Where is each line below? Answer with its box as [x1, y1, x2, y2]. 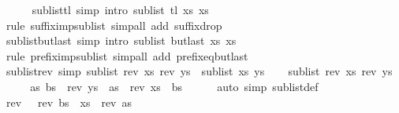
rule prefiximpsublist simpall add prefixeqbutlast [6, 47, 248, 64]
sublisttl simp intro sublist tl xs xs [32, 2, 209, 17]
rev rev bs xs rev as [6, 93, 132, 110]
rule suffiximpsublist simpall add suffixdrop [6, 16, 222, 33]
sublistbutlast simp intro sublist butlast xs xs [6, 32, 237, 49]
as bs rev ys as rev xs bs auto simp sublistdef [30, 78, 319, 94]
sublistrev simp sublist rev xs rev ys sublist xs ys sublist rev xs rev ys [6, 63, 393, 79]
